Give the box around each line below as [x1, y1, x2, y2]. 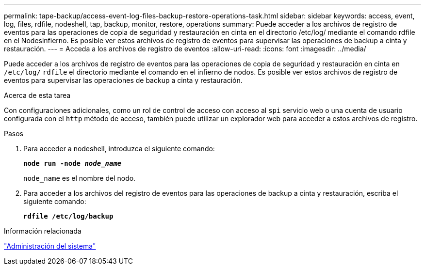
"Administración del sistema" [4, 242, 96, 250]
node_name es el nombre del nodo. [23, 174, 136, 182]
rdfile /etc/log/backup [23, 212, 114, 220]
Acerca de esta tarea [4, 91, 71, 99]
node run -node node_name [23, 159, 122, 167]
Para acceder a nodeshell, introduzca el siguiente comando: [23, 144, 215, 153]
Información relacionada [4, 227, 82, 235]
